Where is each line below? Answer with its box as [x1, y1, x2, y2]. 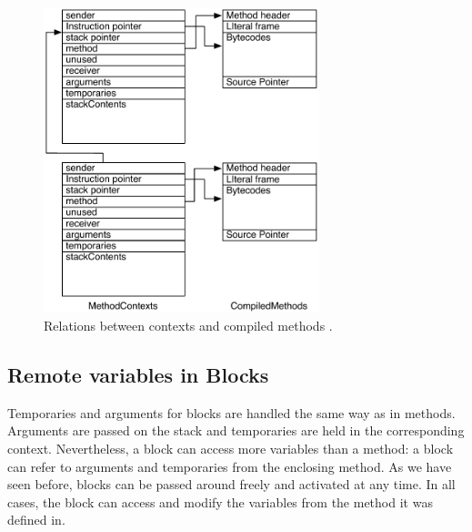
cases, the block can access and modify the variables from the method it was [7, 492, 433, 511]
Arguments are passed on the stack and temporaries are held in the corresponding [7, 421, 465, 440]
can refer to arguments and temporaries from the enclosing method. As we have [7, 456, 452, 476]
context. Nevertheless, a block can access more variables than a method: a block [7, 439, 454, 458]
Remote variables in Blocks [7, 361, 269, 389]
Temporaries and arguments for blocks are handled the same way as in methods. [7, 403, 456, 422]
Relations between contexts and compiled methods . [44, 316, 333, 335]
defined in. [7, 510, 65, 529]
